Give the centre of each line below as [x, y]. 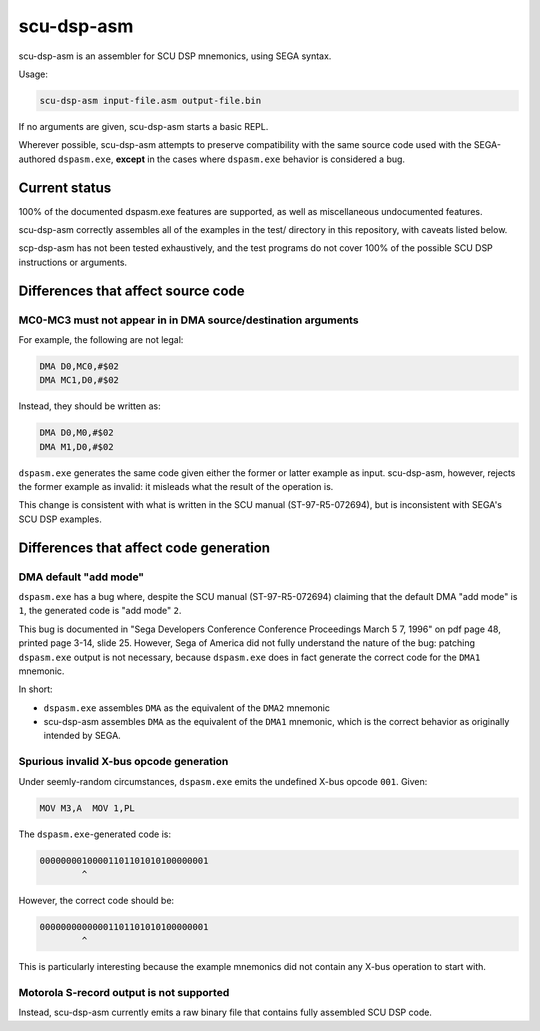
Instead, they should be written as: [89, 406]
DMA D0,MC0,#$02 [79, 366]
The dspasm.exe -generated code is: [95, 834]
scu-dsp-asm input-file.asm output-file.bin [150, 100]
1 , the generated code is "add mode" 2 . [100, 611]
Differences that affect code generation [144, 547]
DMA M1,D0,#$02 [76, 446]
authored [37, 159]
